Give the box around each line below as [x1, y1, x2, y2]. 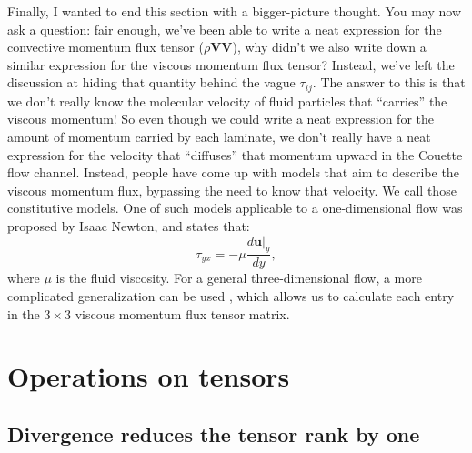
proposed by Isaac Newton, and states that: [7, 216, 250, 235]
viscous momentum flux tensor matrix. [75, 304, 290, 323]
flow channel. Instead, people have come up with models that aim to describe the [7, 163, 459, 182]
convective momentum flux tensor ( [7, 37, 204, 56]
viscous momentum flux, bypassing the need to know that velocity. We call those [7, 180, 457, 199]
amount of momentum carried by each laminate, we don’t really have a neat [7, 127, 431, 146]
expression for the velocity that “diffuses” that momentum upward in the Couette [7, 145, 463, 164]
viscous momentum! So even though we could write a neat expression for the [7, 109, 434, 128]
